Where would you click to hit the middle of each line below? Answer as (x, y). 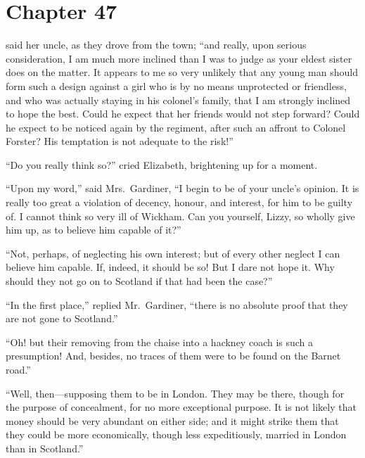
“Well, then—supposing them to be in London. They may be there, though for (175, 393)
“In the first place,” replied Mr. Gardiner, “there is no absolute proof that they (177, 304)
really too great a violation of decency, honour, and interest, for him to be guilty (179, 202)
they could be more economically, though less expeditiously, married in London (176, 434)
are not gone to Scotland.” (62, 318)
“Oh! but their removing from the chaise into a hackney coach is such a (160, 342)
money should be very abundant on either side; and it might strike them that (172, 420)
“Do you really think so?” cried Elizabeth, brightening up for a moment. (162, 164)
